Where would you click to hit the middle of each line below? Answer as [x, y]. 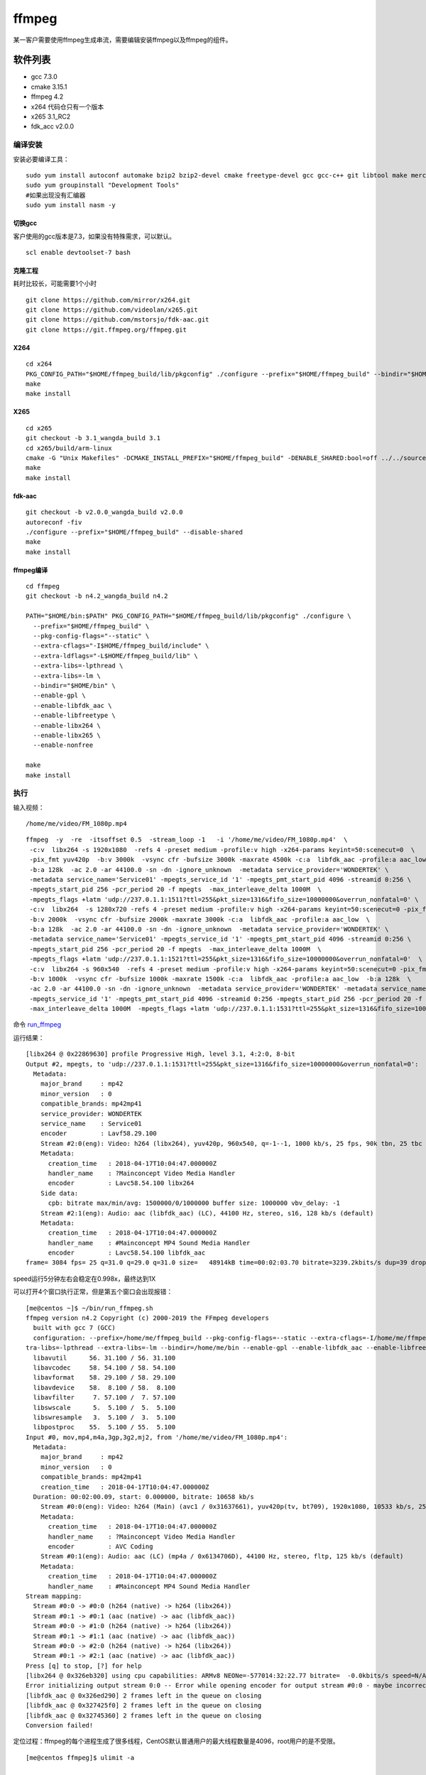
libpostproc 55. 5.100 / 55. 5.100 [104, 1427]
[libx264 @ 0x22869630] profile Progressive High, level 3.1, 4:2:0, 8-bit [160, 1054]
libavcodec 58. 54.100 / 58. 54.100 [104, 1367]
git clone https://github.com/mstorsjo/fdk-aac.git [118, 320]
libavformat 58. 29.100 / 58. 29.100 [104, 1378]
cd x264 [39, 364]
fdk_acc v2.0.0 [53, 126]
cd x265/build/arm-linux [69, 448]
